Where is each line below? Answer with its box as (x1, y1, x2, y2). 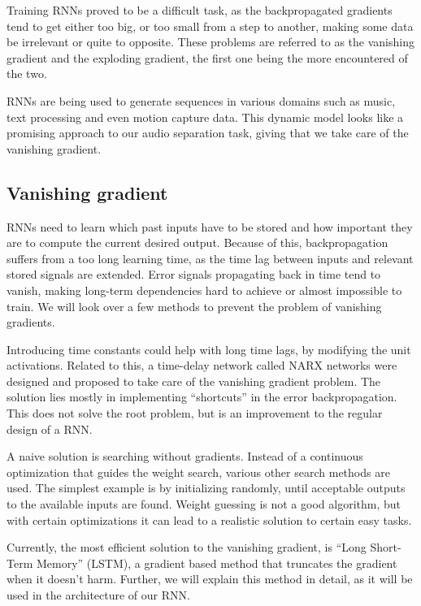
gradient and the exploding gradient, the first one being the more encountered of (7, 49, 408, 66)
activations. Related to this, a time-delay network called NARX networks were (7, 357, 397, 374)
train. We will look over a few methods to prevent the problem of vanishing (7, 297, 382, 314)
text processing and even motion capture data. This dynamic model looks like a (7, 108, 404, 125)
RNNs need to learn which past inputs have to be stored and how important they (7, 218, 413, 235)
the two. (7, 65, 47, 82)
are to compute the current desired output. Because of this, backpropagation (7, 234, 388, 251)
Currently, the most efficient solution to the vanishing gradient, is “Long (7, 539, 367, 556)
